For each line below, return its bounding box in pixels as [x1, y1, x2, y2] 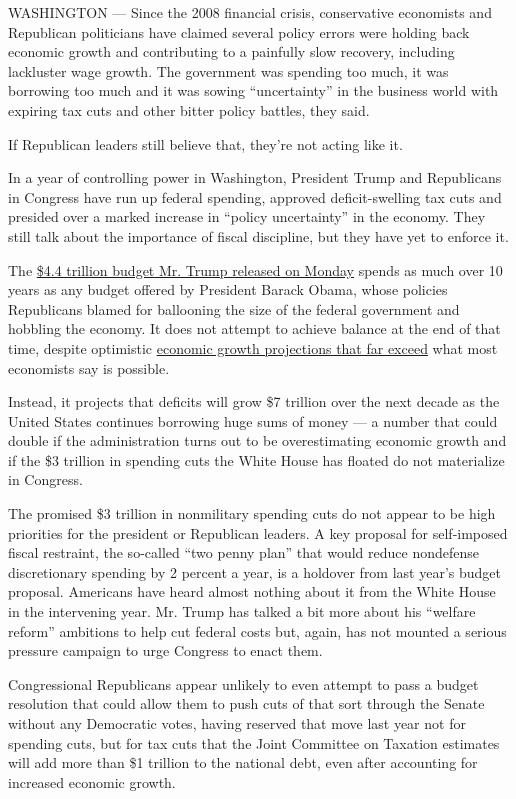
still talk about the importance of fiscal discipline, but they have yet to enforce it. [8, 225, 509, 246]
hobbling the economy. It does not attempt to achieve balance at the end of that [8, 318, 501, 339]
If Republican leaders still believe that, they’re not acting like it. [8, 133, 403, 154]
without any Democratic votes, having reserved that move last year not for [8, 713, 466, 733]
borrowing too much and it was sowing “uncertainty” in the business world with [8, 80, 499, 101]
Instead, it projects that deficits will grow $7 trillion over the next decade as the [8, 391, 500, 412]
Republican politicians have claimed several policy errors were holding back [8, 21, 470, 42]
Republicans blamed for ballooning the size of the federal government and [8, 298, 460, 319]
